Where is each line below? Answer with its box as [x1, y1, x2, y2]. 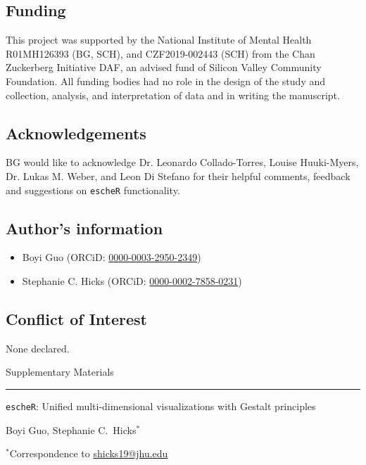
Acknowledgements [6, 122, 146, 144]
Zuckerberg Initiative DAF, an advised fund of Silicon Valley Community [6, 60, 322, 75]
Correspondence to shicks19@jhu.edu [9, 446, 168, 461]
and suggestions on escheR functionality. [6, 182, 180, 197]
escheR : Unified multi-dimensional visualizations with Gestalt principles [6, 399, 316, 413]
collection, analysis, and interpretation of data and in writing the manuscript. [6, 87, 340, 102]
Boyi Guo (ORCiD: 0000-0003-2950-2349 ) [22, 250, 201, 265]
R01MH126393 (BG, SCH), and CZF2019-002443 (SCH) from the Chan [6, 46, 315, 60]
